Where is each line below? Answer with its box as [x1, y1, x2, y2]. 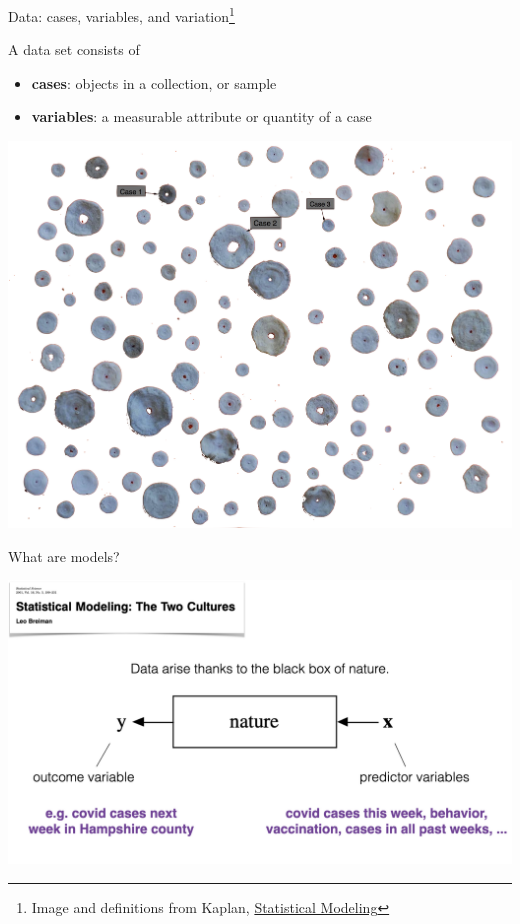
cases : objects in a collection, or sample [31, 72, 277, 93]
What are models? [8, 545, 120, 566]
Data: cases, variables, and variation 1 [8, 3, 235, 26]
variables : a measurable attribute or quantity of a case [31, 106, 372, 127]
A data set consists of [8, 39, 140, 60]
